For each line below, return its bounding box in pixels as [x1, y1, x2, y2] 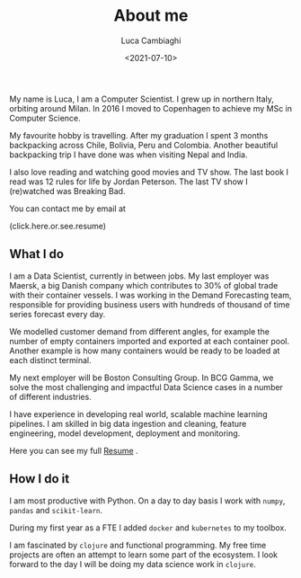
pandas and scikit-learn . [9, 504, 103, 515]
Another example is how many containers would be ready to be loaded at [9, 345, 280, 356]
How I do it [9, 471, 70, 486]
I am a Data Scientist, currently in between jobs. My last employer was [9, 271, 270, 281]
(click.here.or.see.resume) [9, 220, 106, 231]
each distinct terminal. [9, 354, 92, 365]
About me [113, 5, 189, 26]
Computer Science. [9, 112, 81, 123]
